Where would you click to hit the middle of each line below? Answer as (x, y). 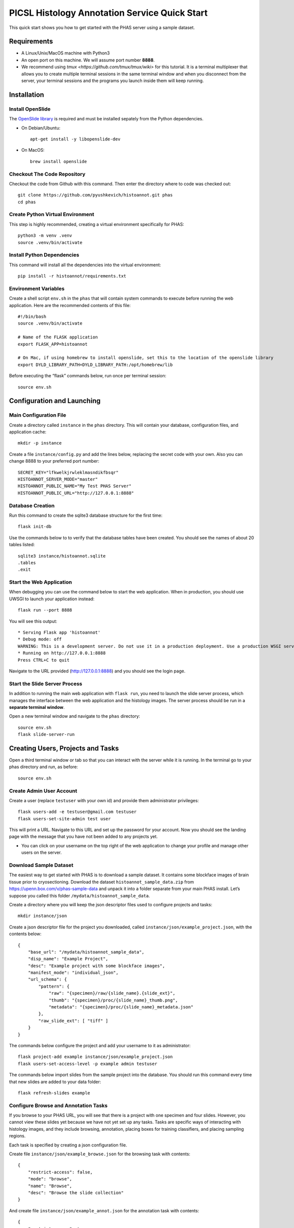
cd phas (27, 202)
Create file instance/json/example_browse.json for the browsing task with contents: (100, 1154)
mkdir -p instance (40, 443)
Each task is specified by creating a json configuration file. (68, 1145)
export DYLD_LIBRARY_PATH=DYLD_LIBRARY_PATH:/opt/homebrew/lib (95, 364)
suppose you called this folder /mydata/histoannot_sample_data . (80, 895)
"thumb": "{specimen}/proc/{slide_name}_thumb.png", (113, 1000)
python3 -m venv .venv (45, 236)
